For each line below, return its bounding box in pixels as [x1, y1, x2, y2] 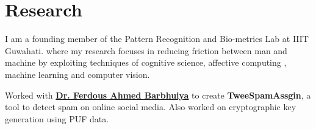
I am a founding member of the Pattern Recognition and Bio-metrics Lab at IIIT [5, 32, 309, 45]
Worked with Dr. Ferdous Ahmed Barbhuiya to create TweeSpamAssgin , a [5, 88, 311, 101]
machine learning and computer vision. [5, 68, 150, 80]
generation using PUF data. [5, 112, 109, 125]
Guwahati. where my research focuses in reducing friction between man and [5, 44, 287, 57]
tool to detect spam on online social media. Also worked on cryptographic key [5, 100, 296, 113]
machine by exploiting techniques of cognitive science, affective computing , [5, 56, 287, 69]
